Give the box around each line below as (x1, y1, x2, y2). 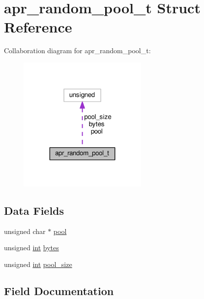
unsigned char (4, 226, 46, 236)
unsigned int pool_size (4, 259, 72, 269)
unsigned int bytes (4, 242, 59, 253)
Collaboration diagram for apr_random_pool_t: (4, 45, 151, 56)
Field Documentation (4, 283, 114, 298)
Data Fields (4, 202, 64, 218)
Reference (4, 17, 72, 37)
